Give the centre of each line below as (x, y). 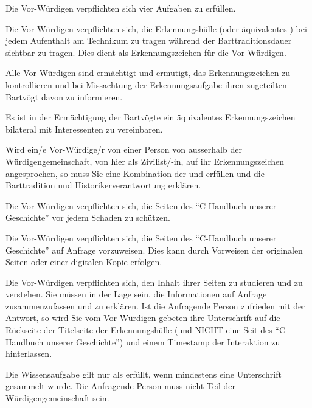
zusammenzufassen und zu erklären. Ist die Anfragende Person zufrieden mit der (155, 306)
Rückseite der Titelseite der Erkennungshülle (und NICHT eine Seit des (139, 330)
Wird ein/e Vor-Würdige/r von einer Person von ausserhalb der (124, 149)
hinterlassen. (29, 354)
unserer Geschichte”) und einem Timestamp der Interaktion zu (163, 341)
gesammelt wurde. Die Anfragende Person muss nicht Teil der (121, 386)
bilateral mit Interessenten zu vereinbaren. (84, 129)
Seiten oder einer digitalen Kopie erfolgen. (84, 262)
